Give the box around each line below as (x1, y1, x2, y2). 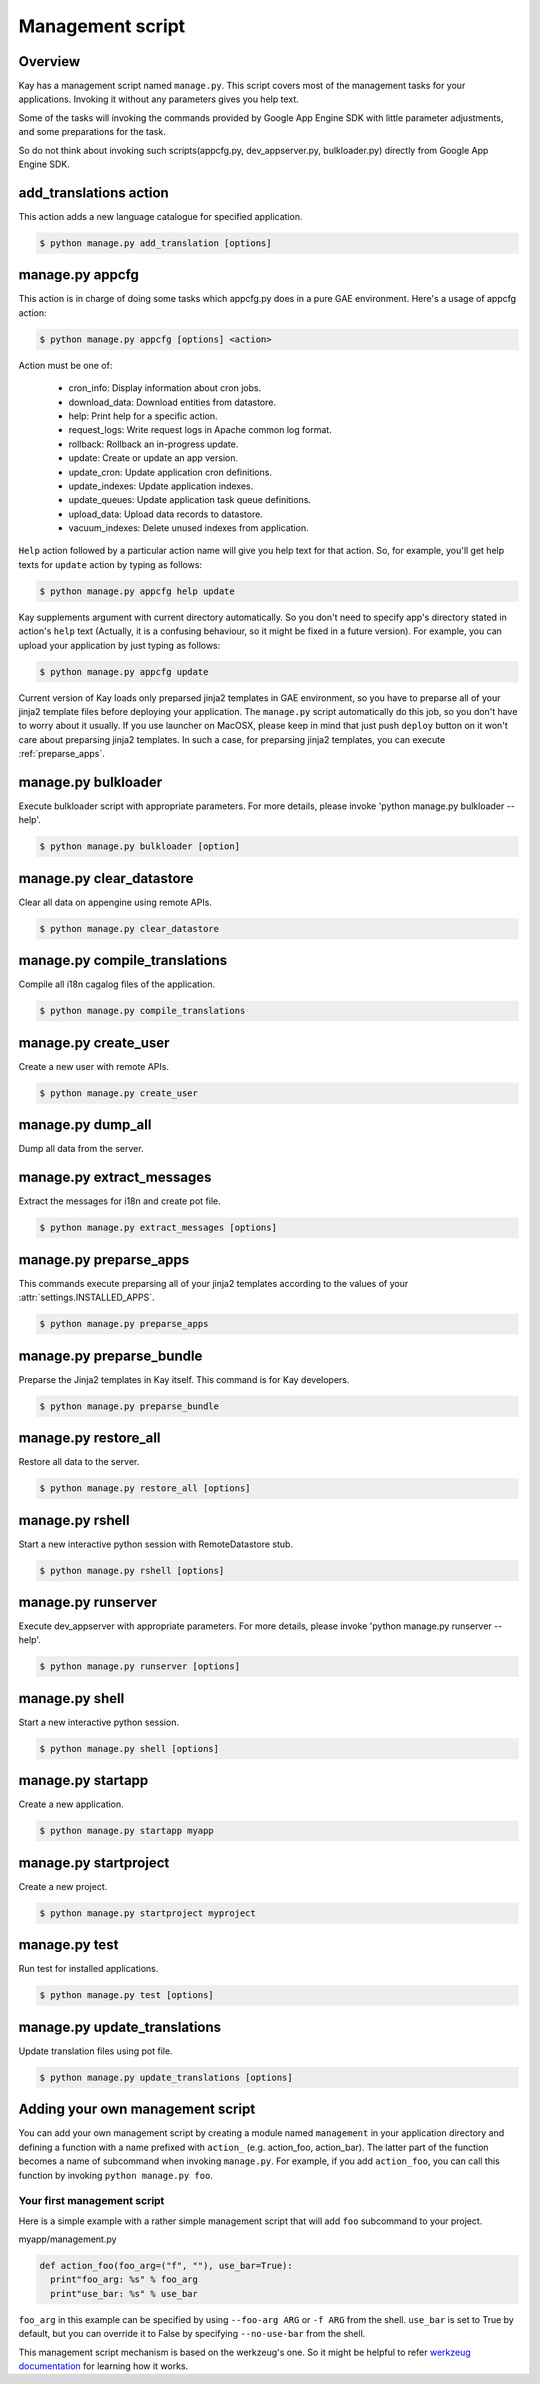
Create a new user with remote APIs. (18, 1060, 170, 1072)
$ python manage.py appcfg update (39, 666, 209, 677)
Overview (18, 53, 81, 70)
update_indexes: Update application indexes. (68, 480, 254, 492)
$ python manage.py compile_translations (39, 1005, 246, 1017)
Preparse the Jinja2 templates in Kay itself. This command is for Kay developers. (18, 1373, 350, 1385)
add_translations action (18, 184, 169, 201)
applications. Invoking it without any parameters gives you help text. (18, 93, 299, 105)
